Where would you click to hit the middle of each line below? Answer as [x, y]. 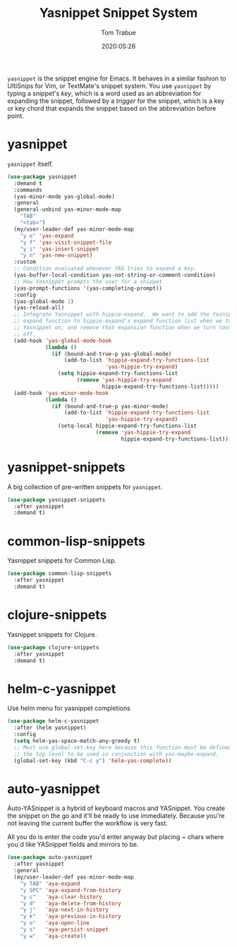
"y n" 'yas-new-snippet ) [56, 255]
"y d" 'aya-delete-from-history [71, 903]
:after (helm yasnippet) [50, 728]
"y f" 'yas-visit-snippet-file [66, 242]
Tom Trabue [119, 32]
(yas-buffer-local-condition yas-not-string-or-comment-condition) [115, 275]
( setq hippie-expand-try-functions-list [118, 374]
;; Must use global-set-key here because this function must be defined [123, 747]
